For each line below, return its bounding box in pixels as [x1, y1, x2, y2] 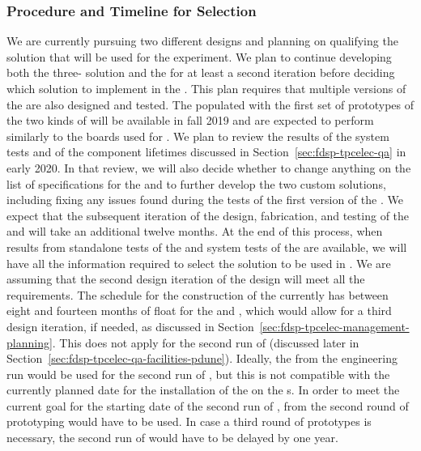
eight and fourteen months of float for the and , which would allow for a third [6, 302, 392, 319]
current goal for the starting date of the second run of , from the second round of [6, 397, 409, 414]
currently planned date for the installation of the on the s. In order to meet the [6, 381, 400, 398]
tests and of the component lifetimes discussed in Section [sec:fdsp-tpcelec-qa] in [6, 143, 406, 160]
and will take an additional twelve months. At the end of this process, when [6, 223, 383, 240]
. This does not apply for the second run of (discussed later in [52, 334, 359, 351]
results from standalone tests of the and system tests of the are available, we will [6, 238, 407, 255]
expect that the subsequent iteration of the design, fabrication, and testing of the [6, 206, 410, 223]
